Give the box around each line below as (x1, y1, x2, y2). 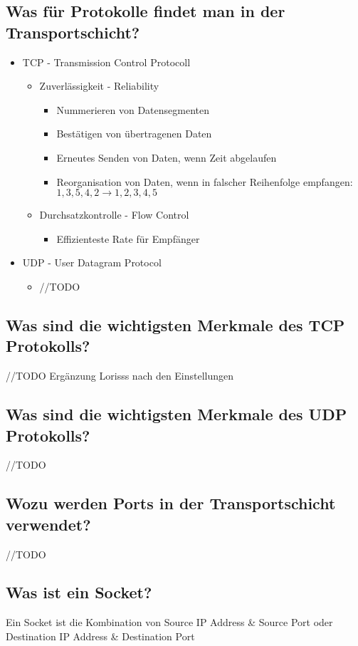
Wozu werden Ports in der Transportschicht (6, 492, 336, 514)
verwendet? (6, 513, 91, 535)
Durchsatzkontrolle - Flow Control (39, 207, 189, 222)
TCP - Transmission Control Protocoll (22, 54, 191, 69)
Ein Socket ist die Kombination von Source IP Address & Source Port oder (6, 615, 333, 630)
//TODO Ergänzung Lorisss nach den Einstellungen (6, 368, 234, 383)
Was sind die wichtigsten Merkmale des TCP (6, 313, 345, 335)
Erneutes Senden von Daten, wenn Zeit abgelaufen (56, 150, 277, 165)
